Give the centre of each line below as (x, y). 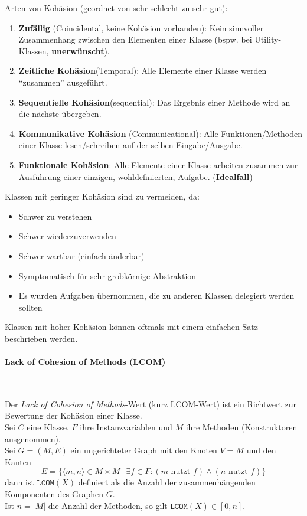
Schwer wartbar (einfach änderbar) (81, 255)
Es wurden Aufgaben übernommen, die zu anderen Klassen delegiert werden (156, 295)
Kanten (18, 461)
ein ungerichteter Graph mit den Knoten (144, 450)
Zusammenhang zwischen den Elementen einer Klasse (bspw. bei (135, 39)
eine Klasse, (48, 427)
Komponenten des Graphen (54, 494)
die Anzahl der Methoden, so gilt (108, 505)
